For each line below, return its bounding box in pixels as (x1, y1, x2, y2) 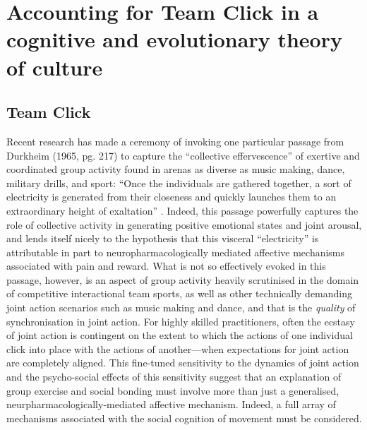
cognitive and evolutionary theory (6, 25, 342, 54)
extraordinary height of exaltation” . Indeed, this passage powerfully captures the (6, 203, 359, 217)
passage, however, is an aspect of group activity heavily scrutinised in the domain (6, 272, 359, 287)
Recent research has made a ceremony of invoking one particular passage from (6, 133, 344, 148)
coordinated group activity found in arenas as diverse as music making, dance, (6, 162, 345, 177)
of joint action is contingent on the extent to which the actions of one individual (6, 328, 353, 342)
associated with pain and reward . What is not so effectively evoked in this (6, 258, 326, 273)
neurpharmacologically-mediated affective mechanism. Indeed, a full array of (6, 397, 336, 412)
